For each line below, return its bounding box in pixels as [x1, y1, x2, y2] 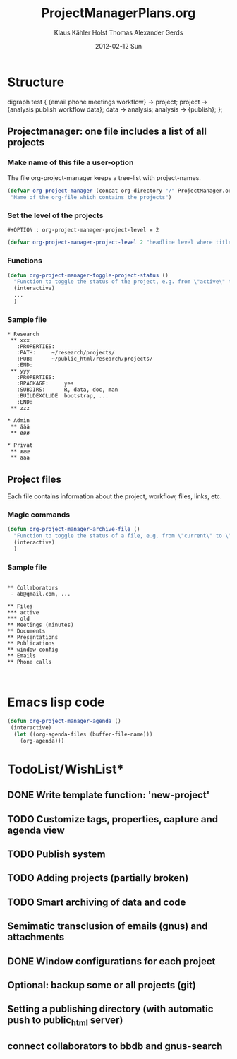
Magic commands [7, 510, 71, 520]
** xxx [10, 337, 30, 344]
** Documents [7, 628, 46, 635]
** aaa [10, 454, 30, 462]
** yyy [10, 368, 30, 375]
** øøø [10, 429, 30, 437]
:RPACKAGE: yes [16, 380, 74, 388]
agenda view [7, 824, 65, 836]
